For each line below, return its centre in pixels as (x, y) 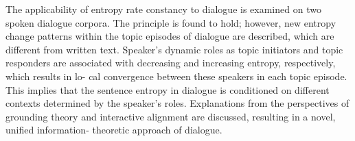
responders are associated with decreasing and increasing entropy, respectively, (171, 63)
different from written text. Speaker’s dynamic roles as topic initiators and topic (174, 49)
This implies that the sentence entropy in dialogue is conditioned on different (168, 89)
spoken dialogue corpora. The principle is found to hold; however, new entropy (171, 22)
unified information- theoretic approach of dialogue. (114, 130)
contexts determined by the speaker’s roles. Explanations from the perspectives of (177, 103)
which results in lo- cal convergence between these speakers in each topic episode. (176, 76)
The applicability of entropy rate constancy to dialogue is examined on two (163, 9)
